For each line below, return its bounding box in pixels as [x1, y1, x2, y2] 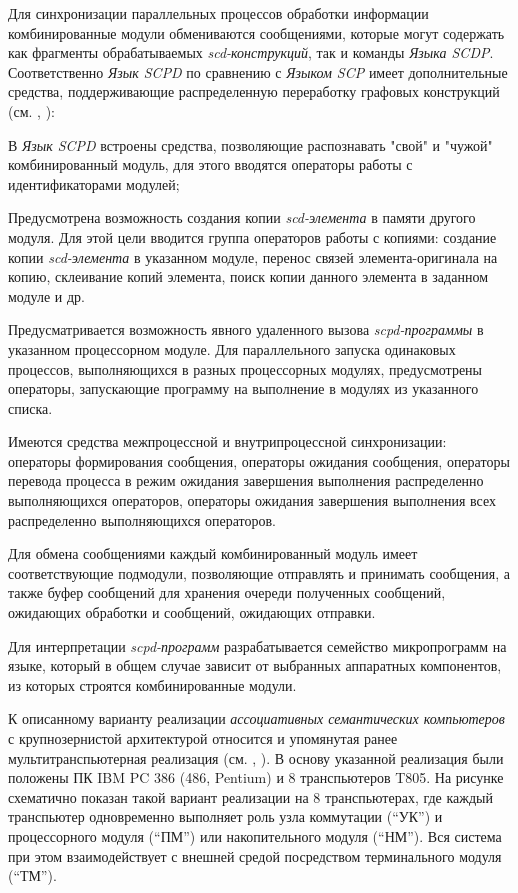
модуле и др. [8, 285, 85, 306]
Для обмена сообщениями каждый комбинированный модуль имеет [8, 543, 418, 564]
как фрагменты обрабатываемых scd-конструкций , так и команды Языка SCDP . [8, 42, 494, 63]
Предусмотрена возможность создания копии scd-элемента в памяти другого [8, 207, 476, 228]
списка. [8, 397, 53, 418]
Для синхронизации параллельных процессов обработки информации [8, 3, 429, 23]
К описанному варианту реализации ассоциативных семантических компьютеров [8, 708, 505, 729]
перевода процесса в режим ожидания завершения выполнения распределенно [8, 470, 484, 491]
